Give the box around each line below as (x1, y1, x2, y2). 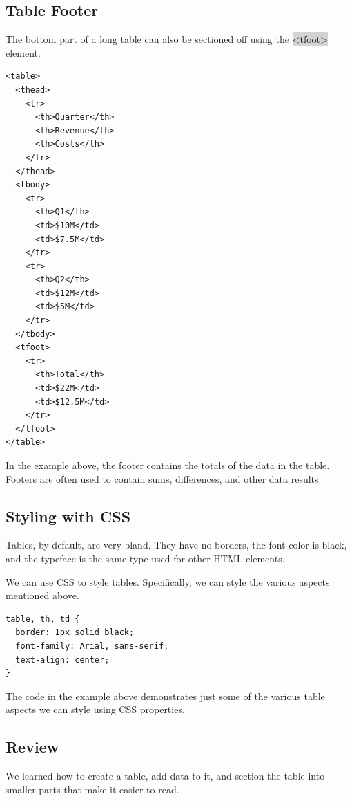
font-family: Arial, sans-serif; (15, 641, 169, 651)
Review (6, 736, 59, 757)
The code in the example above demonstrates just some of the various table (6, 688, 325, 703)
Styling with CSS (6, 505, 131, 526)
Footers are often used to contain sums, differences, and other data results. (6, 471, 322, 486)
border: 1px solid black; (15, 627, 135, 638)
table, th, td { (6, 614, 80, 624)
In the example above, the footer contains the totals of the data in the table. (6, 458, 330, 472)
